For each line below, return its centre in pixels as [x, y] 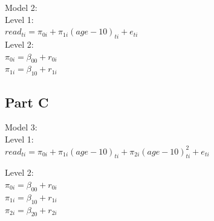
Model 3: [21, 127]
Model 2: [21, 7]
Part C [27, 102]
